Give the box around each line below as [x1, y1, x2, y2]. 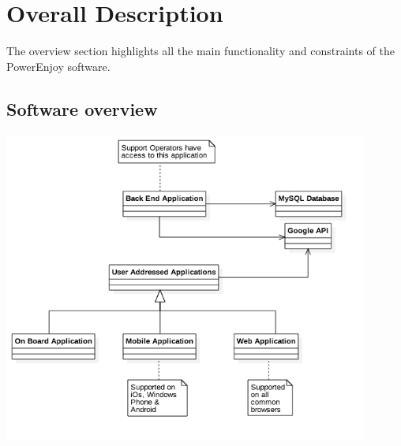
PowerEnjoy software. [6, 58, 111, 74]
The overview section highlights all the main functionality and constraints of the [6, 43, 395, 59]
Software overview [6, 96, 158, 121]
